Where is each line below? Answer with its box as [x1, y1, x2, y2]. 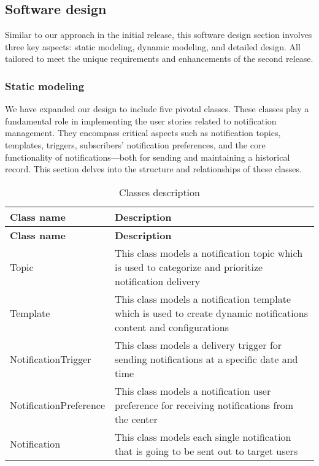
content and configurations [115, 319, 229, 334]
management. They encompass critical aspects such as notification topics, [5, 126, 281, 139]
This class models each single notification [115, 429, 291, 444]
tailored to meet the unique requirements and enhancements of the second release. [5, 52, 313, 65]
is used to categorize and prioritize [115, 259, 263, 274]
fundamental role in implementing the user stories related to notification [5, 114, 277, 127]
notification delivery [115, 273, 201, 288]
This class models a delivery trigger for [115, 337, 282, 352]
